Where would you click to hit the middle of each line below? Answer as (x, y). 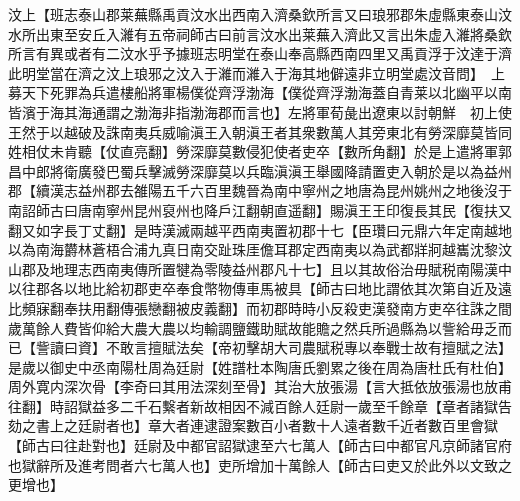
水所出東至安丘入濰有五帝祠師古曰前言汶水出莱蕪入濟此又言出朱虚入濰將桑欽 (260, 33)
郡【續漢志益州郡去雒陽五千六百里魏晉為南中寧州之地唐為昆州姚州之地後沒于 (260, 190)
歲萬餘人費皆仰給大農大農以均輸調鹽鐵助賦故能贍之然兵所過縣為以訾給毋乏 (253, 327)
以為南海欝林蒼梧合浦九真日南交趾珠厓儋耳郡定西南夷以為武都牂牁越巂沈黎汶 (260, 249)
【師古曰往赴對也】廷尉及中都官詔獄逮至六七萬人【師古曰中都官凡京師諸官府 (260, 445)
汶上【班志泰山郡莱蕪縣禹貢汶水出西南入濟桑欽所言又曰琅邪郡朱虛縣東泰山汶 (260, 14)
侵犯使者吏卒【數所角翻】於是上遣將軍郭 (378, 151)
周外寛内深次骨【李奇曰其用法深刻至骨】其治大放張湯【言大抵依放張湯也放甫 (260, 386)
